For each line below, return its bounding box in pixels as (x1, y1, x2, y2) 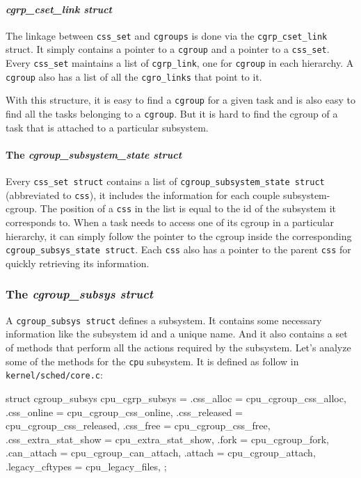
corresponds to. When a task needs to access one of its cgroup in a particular (6, 215, 335, 230)
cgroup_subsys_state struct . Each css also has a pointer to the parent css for (6, 242, 351, 257)
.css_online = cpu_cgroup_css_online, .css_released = (6, 404, 243, 419)
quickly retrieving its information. (6, 255, 150, 270)
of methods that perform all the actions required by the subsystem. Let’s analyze (6, 340, 351, 354)
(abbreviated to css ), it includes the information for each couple (6, 187, 280, 202)
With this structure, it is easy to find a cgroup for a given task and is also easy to (6, 93, 355, 107)
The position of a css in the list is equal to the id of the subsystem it (40, 201, 337, 216)
